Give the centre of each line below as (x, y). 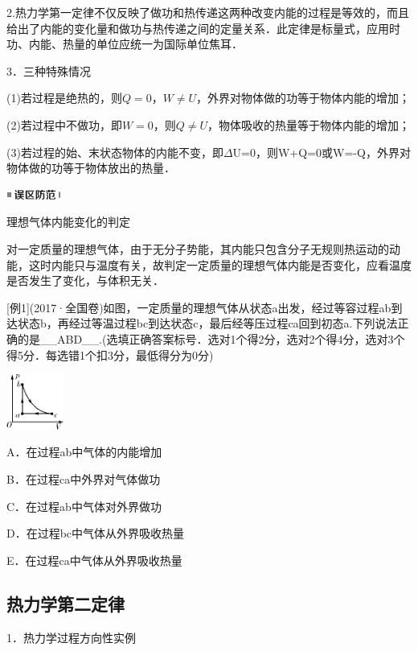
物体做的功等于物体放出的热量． (91, 168)
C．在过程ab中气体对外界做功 (84, 506)
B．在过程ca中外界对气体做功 (84, 479)
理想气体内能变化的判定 (68, 222)
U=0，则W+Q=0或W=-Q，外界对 (322, 152)
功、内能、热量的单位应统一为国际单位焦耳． (125, 44)
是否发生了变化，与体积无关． (85, 280)
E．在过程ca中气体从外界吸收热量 (94, 560)
